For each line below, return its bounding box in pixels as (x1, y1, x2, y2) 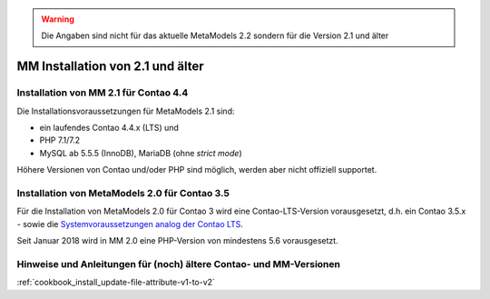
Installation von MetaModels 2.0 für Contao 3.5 (16, 186, 230, 199)
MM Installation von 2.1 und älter (16, 59, 204, 75)
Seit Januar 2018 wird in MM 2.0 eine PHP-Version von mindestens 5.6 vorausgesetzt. (16, 235, 339, 246)
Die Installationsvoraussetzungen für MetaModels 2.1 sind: (16, 105, 235, 116)
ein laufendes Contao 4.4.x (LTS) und (39, 122, 179, 133)
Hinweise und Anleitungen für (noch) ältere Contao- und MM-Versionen (16, 257, 340, 270)
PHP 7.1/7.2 (39, 135, 81, 145)
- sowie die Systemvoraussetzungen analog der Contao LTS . (16, 218, 244, 229)
